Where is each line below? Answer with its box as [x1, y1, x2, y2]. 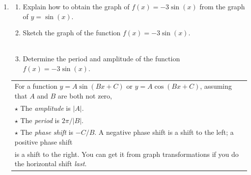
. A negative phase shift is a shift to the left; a [94, 127, 234, 137]
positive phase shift [14, 137, 73, 147]
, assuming [200, 81, 232, 91]
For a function [14, 81, 57, 91]
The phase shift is [20, 127, 74, 137]
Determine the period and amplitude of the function [23, 53, 180, 64]
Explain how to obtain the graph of [23, 1, 130, 11]
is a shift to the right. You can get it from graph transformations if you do [14, 149, 239, 159]
